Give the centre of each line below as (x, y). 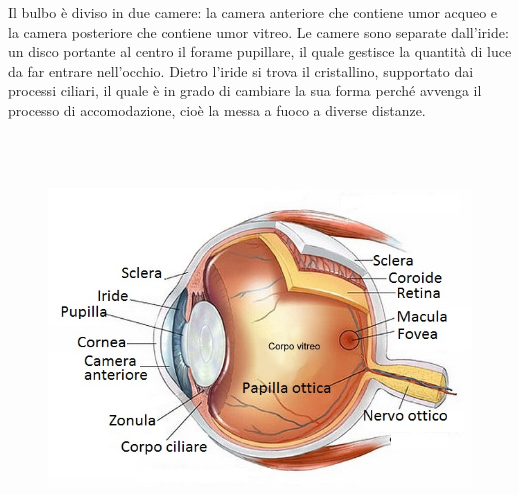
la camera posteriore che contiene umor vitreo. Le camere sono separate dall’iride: (258, 31)
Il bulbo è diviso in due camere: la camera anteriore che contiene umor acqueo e (253, 12)
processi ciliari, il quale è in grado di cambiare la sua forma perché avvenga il (245, 90)
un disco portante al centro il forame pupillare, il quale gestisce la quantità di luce (260, 51)
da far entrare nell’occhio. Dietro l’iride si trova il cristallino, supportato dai (241, 70)
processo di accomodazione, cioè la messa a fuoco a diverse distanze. (217, 109)
